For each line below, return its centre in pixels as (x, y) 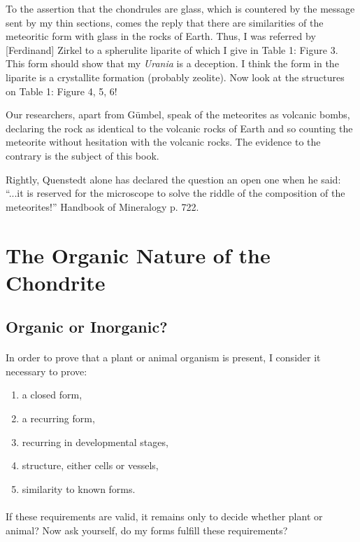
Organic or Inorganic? (87, 327)
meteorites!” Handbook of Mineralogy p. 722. (102, 206)
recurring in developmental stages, (95, 442)
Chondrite (56, 282)
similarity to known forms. (79, 488)
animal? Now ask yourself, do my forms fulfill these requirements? (147, 530)
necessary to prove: (46, 371)
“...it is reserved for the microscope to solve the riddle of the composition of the (175, 193)
